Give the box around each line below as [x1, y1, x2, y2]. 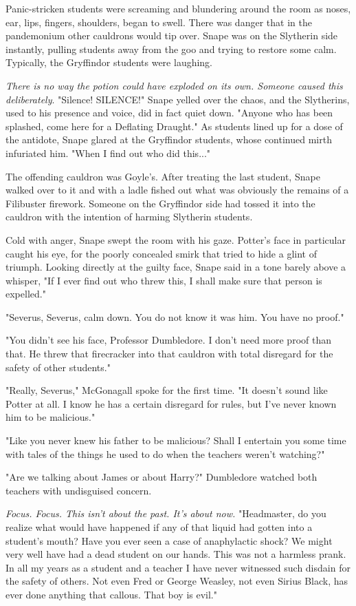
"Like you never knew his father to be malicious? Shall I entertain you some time [5, 433, 346, 448]
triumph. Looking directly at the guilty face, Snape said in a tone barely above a [5, 260, 346, 274]
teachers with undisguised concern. [5, 483, 152, 497]
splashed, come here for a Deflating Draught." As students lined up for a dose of [5, 118, 343, 133]
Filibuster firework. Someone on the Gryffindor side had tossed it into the [5, 196, 315, 210]
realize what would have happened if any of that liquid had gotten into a [5, 520, 313, 534]
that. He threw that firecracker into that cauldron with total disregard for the [5, 346, 333, 361]
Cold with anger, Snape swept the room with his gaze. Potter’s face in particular [5, 232, 346, 247]
